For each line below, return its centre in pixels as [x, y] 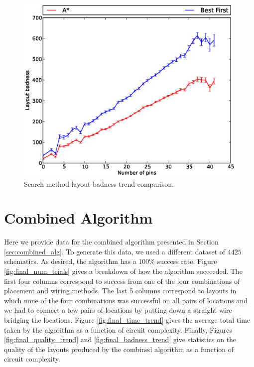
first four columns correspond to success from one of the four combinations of [122, 281]
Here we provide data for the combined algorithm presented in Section [111, 242]
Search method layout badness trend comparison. [99, 183]
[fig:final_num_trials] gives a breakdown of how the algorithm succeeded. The [124, 271]
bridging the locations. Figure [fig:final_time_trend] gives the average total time [127, 320]
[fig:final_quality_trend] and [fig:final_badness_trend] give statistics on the [120, 339]
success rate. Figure [187, 261]
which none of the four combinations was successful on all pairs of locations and [126, 300]
